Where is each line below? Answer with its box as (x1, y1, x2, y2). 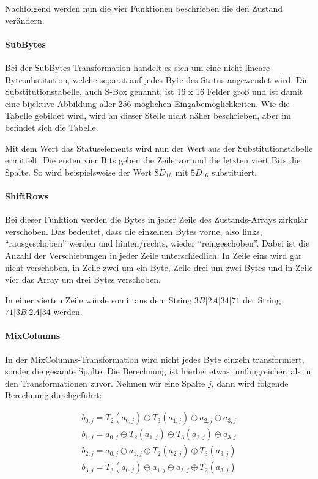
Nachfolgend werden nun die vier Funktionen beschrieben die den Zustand (5, 2, 283, 14)
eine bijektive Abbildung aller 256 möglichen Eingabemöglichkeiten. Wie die (5, 97, 290, 110)
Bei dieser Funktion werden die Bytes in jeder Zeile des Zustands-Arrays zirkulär (5, 213, 308, 226)
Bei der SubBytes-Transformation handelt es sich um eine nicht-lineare (5, 61, 270, 73)
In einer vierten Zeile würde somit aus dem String (5, 293, 192, 306)
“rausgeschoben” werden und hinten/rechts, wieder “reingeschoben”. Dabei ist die (5, 237, 310, 250)
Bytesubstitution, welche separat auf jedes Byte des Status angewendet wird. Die (5, 73, 309, 86)
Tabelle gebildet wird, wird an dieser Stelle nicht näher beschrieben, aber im (5, 109, 291, 122)
